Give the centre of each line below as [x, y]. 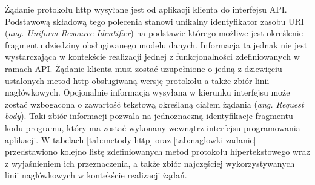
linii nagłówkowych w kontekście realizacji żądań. [96, 175]
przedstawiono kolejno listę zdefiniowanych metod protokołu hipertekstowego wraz [157, 151]
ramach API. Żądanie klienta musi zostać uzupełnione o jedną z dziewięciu [144, 68]
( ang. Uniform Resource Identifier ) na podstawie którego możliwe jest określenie [154, 33]
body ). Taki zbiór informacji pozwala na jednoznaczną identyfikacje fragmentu [149, 116]
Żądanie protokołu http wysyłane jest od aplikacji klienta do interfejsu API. [146, 9]
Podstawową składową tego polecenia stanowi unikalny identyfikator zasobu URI [154, 21]
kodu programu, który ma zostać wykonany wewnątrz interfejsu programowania [153, 127]
